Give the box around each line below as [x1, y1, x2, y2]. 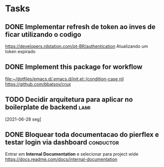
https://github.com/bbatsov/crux [5, 81, 71, 87]
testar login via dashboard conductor [5, 138, 119, 147]
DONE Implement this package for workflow [5, 63, 143, 71]
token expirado [5, 49, 36, 54]
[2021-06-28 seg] [5, 116, 42, 122]
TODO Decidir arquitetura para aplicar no [5, 96, 133, 104]
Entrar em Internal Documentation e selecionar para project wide [5, 151, 139, 157]
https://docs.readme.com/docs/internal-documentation [5, 156, 118, 163]
